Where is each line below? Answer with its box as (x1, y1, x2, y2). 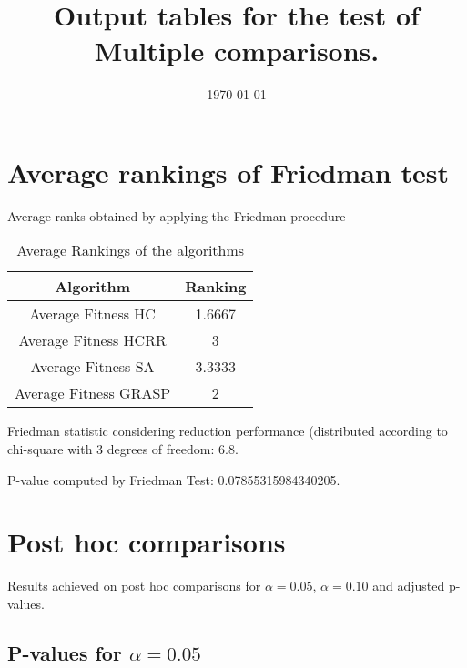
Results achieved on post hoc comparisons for (7, 576, 261, 595)
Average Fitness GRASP (15, 382, 171, 404)
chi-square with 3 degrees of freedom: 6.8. (7, 440, 239, 459)
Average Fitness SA (30, 356, 155, 378)
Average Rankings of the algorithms (16, 239, 245, 261)
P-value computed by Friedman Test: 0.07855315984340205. (7, 470, 340, 489)
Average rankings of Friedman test (7, 153, 449, 190)
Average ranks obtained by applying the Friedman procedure (7, 206, 346, 225)
